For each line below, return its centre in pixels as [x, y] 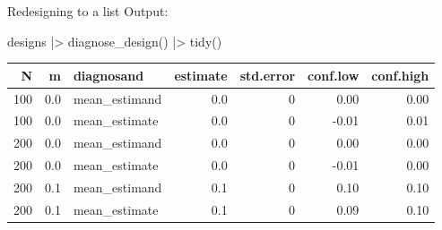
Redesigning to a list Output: [88, 11]
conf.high [400, 75]
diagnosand [108, 75]
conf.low [334, 75]
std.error [268, 75]
